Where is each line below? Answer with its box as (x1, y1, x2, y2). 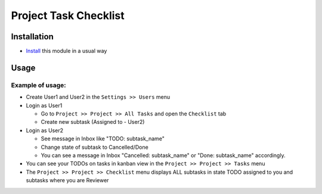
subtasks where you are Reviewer (26, 177, 109, 184)
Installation (11, 32, 54, 42)
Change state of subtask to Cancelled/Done (41, 143, 148, 151)
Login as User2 (26, 127, 64, 134)
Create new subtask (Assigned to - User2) (41, 118, 145, 126)
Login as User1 (26, 102, 63, 109)
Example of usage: (11, 81, 66, 89)
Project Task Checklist (11, 9, 125, 22)
